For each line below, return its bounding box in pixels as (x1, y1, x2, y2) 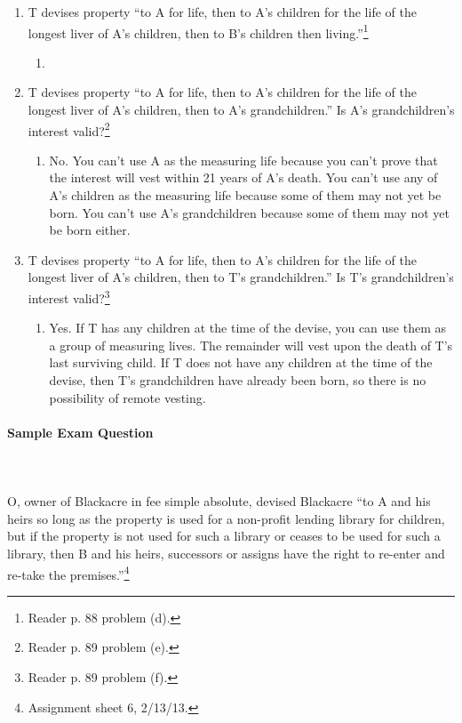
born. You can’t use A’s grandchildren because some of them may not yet (49, 203, 450, 221)
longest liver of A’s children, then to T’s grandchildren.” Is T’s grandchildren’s (28, 268, 454, 286)
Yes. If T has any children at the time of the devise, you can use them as (49, 318, 447, 337)
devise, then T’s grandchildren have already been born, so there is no (49, 371, 426, 390)
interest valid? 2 (28, 118, 110, 140)
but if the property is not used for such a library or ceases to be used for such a (7, 526, 441, 545)
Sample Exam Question (7, 422, 154, 441)
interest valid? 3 (28, 286, 110, 307)
